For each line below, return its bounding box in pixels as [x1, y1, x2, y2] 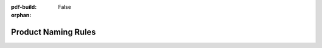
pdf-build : [11, 4, 37, 10]
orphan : [11, 12, 32, 19]
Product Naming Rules [11, 27, 97, 37]
